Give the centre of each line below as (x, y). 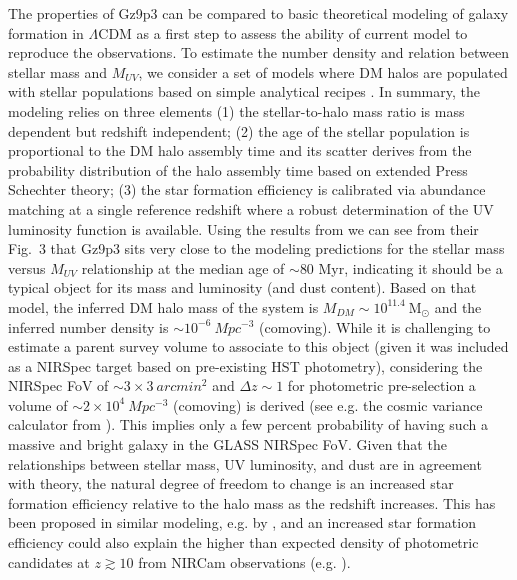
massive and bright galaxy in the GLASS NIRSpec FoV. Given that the (227, 444)
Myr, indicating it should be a (410, 267)
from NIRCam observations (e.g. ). (244, 561)
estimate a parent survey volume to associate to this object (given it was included (258, 346)
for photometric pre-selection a (381, 385)
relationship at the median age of (183, 267)
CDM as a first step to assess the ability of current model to (283, 32)
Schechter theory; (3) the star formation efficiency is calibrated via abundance (247, 189)
